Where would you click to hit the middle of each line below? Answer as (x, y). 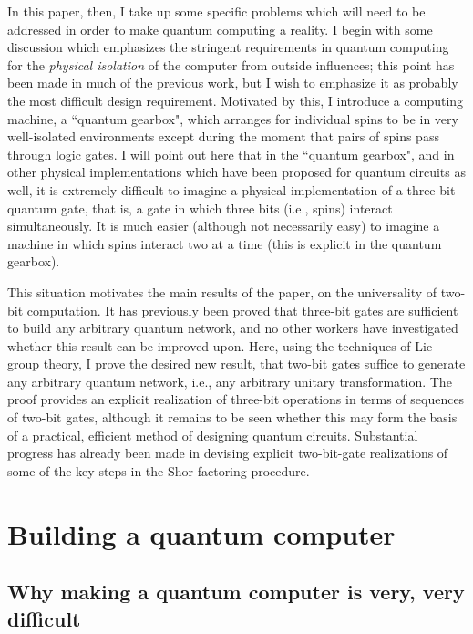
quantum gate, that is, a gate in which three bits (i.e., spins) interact (200, 208)
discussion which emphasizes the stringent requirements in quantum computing (228, 47)
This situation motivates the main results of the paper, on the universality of (222, 291)
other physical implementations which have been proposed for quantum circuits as (236, 172)
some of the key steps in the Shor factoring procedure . (159, 470)
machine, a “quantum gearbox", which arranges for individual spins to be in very (233, 118)
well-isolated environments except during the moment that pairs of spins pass (223, 136)
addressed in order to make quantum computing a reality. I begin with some (220, 29)
